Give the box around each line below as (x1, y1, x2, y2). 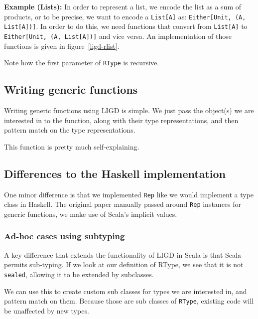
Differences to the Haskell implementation (4, 165, 226, 181)
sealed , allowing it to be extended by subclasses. (4, 269, 154, 279)
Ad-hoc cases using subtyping (4, 230, 125, 242)
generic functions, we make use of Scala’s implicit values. (4, 208, 177, 219)
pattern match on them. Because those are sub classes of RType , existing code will (4, 296, 254, 306)
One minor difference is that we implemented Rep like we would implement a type (4, 189, 254, 199)
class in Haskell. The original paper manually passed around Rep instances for (4, 199, 242, 209)
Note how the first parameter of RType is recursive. (4, 57, 159, 68)
